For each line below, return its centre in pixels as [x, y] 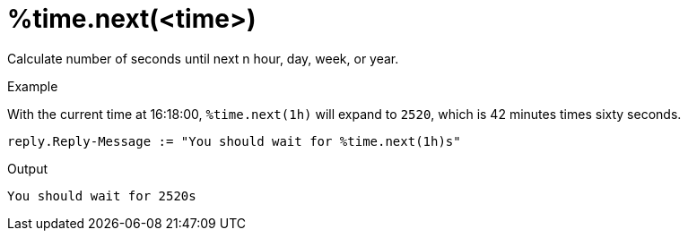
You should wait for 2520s [102, 195]
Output [27, 168]
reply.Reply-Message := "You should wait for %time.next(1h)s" [234, 141]
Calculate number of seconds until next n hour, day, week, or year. [203, 58]
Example [33, 86]
